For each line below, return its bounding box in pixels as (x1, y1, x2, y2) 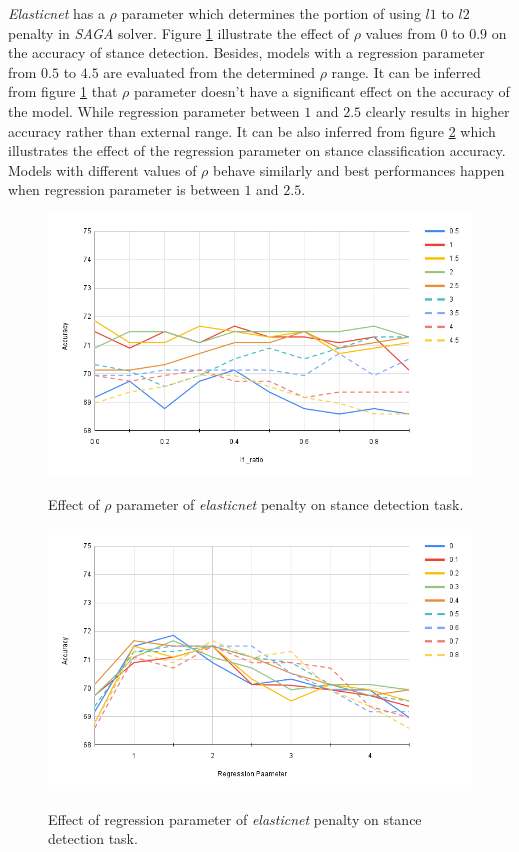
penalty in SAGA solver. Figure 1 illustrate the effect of (8, 22, 350, 43)
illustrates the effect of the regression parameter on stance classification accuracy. (8, 140, 506, 161)
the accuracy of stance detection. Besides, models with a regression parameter (8, 42, 485, 63)
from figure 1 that (8, 81, 118, 102)
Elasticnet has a (8, 3, 105, 23)
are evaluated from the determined (103, 61, 316, 82)
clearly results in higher (365, 100, 510, 121)
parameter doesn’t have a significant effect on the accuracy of (133, 81, 510, 102)
